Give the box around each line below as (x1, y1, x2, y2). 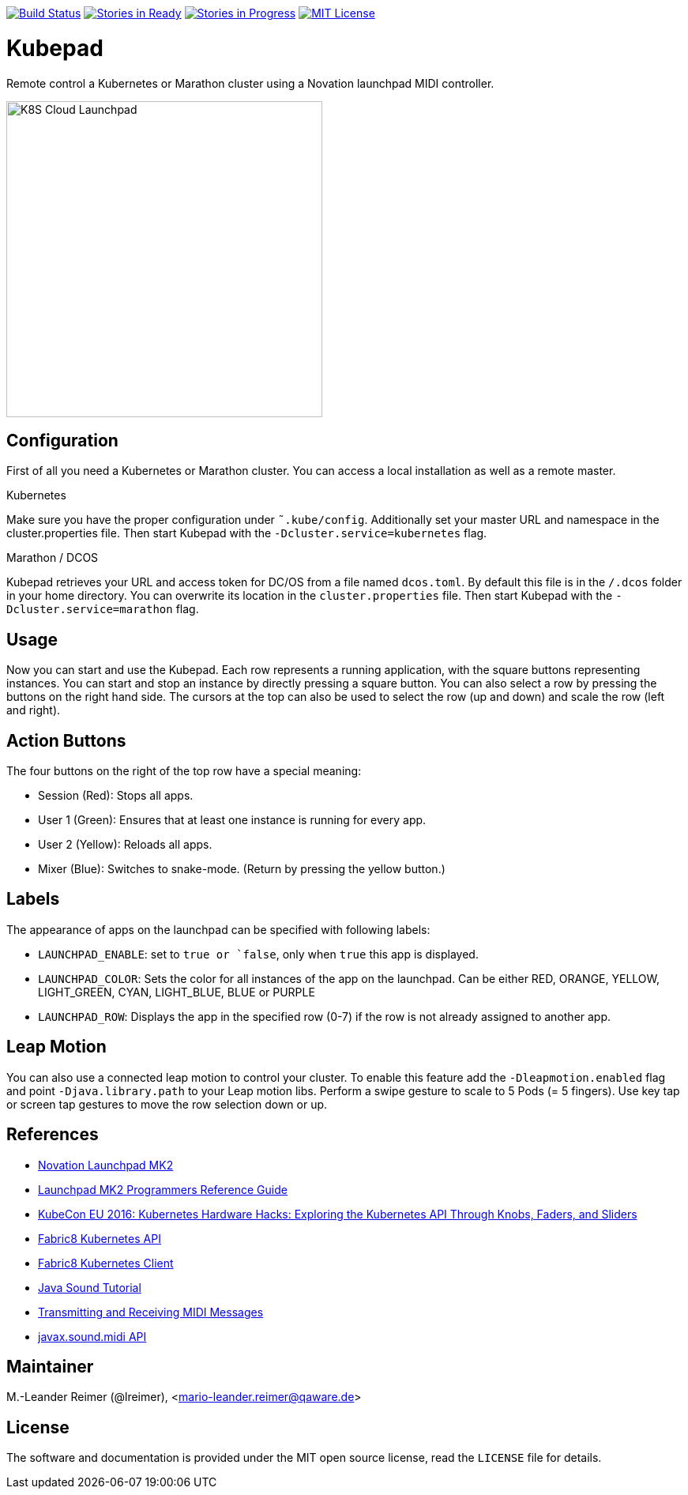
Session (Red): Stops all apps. (38, 789, 194, 803)
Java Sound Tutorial (38, 1280, 141, 1294)
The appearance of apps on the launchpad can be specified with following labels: (6, 922, 430, 936)
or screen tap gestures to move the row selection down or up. (6, 1097, 328, 1111)
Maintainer (6, 1356, 94, 1376)
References (6, 1124, 99, 1145)
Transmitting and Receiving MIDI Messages (38, 1305, 264, 1319)
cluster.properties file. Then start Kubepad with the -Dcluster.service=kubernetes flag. (6, 526, 487, 540)
